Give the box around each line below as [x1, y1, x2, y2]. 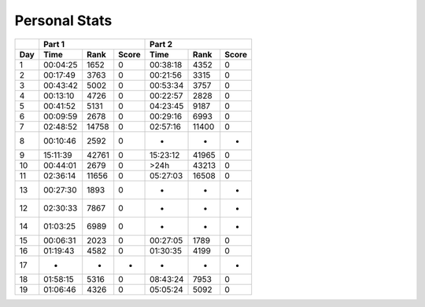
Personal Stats [14, 12, 113, 29]
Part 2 [150, 38, 173, 49]
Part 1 [43, 38, 65, 49]
